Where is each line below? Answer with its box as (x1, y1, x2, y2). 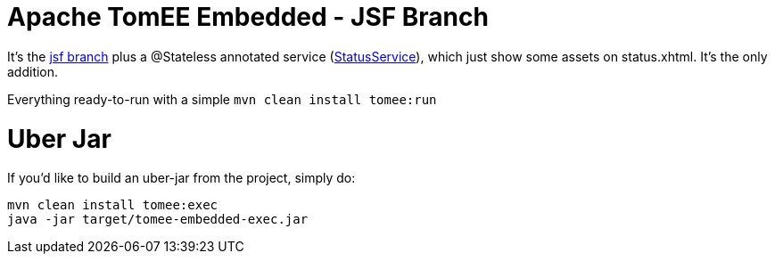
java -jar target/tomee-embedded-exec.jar (7, 212, 309, 227)
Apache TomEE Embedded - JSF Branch (7, 2, 489, 32)
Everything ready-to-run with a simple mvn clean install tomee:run (7, 91, 437, 107)
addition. (7, 63, 59, 79)
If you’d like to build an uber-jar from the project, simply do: (7, 170, 356, 186)
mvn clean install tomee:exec (7, 198, 218, 213)
